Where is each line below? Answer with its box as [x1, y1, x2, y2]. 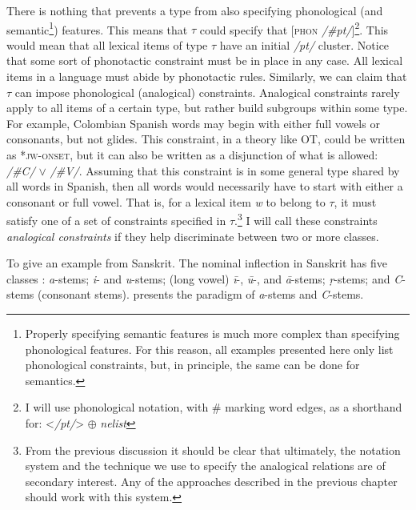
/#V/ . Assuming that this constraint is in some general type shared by [50, 162, 400, 179]
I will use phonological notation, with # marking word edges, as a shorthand [25, 399, 402, 416]
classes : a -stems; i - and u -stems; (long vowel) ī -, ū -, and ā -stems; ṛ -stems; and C [6, 270, 402, 287]
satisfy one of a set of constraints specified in [6, 212, 226, 229]
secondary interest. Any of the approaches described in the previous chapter [25, 472, 398, 489]
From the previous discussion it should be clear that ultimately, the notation [25, 441, 401, 458]
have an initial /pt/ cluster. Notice [219, 36, 390, 53]
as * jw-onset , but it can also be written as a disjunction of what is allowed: [6, 147, 378, 163]
